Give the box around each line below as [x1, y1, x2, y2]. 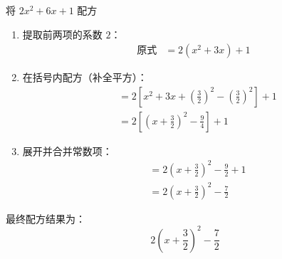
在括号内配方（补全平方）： [22, 70, 147, 85]
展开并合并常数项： [22, 143, 113, 158]
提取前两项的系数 [22, 26, 103, 41]
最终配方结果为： [6, 211, 85, 226]
